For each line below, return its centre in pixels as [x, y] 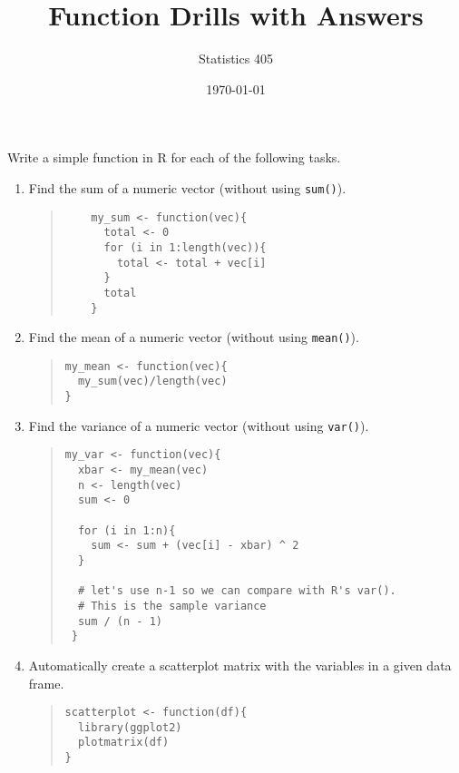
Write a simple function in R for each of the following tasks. [174, 157]
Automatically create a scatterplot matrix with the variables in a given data [240, 665]
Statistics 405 [236, 59]
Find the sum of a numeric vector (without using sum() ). [187, 187]
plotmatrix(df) [123, 743]
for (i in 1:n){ [127, 530]
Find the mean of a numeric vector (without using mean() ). [194, 337]
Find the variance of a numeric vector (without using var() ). [199, 425]
